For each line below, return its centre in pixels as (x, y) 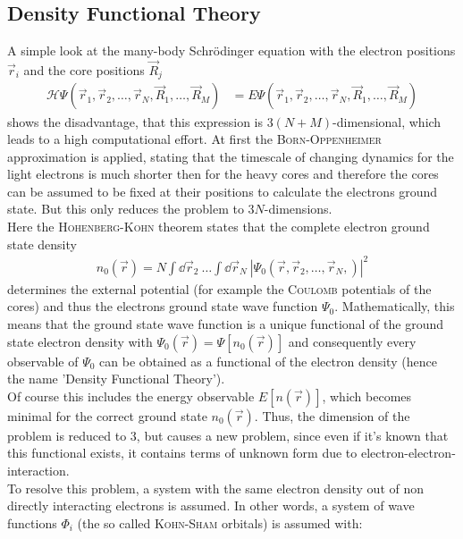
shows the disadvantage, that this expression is (135, 121)
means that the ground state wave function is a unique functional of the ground (226, 323)
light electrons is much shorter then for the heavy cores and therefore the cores (223, 174)
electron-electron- (408, 453)
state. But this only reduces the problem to (126, 209)
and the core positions (84, 70)
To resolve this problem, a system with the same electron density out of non (216, 488)
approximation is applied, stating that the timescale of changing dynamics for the (231, 156)
